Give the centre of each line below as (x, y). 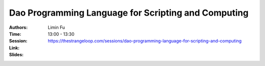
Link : (14, 48)
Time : (15, 34)
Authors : (18, 27)
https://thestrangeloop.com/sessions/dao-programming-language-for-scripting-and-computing (145, 41)
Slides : (16, 55)
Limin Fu (56, 27)
